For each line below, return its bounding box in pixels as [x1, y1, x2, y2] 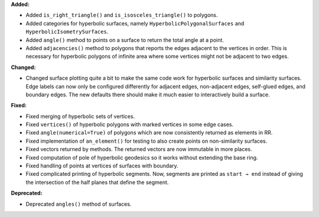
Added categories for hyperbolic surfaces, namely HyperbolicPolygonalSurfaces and [25, 19, 245, 27]
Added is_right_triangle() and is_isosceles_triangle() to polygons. [25, 12, 218, 19]
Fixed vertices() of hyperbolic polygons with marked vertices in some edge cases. [25, 121, 233, 128]
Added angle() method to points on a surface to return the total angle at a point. [25, 36, 224, 44]
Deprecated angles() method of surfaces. [25, 200, 132, 208]
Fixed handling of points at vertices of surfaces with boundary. [25, 162, 178, 169]
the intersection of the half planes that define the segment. [25, 179, 169, 186]
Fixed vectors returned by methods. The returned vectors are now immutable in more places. [25, 146, 252, 153]
